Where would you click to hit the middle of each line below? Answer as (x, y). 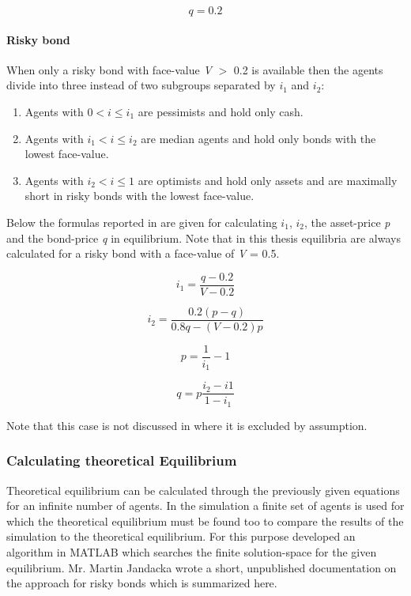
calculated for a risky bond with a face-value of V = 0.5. (143, 253)
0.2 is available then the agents (308, 69)
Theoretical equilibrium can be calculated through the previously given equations (203, 490)
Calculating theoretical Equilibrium (122, 460)
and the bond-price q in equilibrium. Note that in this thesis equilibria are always (204, 238)
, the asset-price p (347, 222)
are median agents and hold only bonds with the (258, 138)
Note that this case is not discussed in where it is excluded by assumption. (187, 425)
